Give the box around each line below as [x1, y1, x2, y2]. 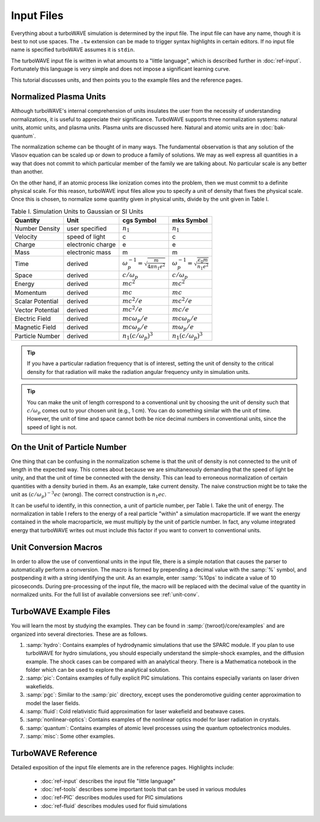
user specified [66, 224, 107, 233]
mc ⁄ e [172, 306, 190, 314]
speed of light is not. [27, 423, 77, 430]
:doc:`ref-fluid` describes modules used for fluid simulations [40, 802, 187, 810]
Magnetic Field [14, 323, 56, 332]
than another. [11, 168, 44, 175]
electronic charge [66, 240, 116, 249]
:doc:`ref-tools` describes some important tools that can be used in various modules [40, 785, 246, 792]
